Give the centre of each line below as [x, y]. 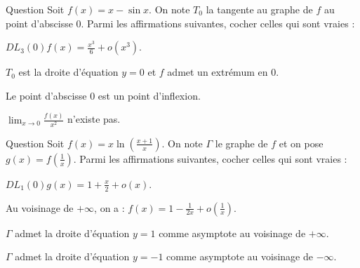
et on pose [301, 143]
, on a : [109, 207]
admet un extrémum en [218, 72]
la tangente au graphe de [259, 9]
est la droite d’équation [68, 72]
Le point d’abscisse [46, 95]
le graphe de [241, 143]
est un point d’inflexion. [149, 95]
